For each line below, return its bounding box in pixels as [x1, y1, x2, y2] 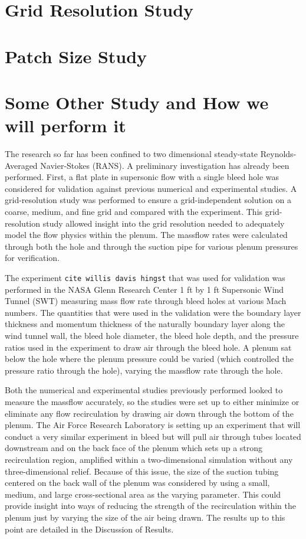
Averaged [5, 159, 38, 171]
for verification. [5, 251, 60, 264]
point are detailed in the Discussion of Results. [5, 522, 174, 535]
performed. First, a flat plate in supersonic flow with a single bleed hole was [5, 171, 279, 183]
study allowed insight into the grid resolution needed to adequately [42, 217, 285, 229]
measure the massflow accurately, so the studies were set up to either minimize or [5, 396, 300, 407]
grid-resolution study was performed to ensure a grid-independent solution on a [5, 194, 291, 206]
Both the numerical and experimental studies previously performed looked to [5, 384, 283, 396]
